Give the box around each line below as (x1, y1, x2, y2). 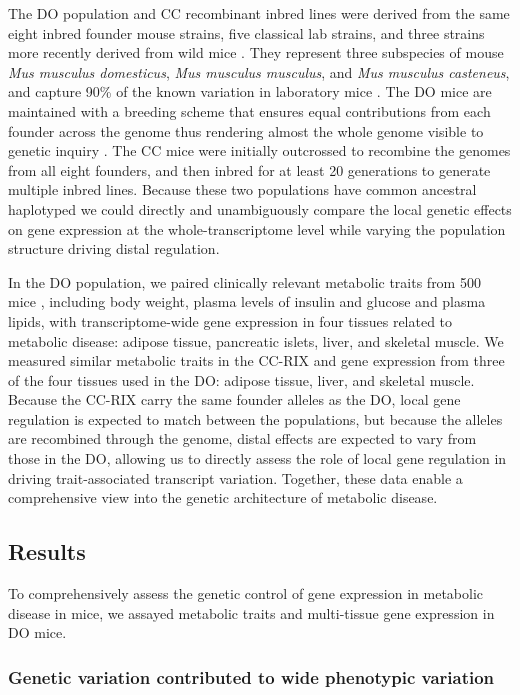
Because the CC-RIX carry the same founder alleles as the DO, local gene (8, 389, 461, 410)
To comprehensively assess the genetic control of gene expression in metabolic (8, 583, 484, 604)
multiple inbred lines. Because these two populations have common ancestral (8, 179, 477, 200)
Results (8, 536, 86, 567)
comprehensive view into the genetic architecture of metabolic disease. (8, 487, 438, 508)
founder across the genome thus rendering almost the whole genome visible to (8, 120, 484, 141)
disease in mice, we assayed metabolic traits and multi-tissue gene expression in (8, 602, 495, 623)
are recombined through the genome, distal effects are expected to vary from (8, 428, 477, 449)
